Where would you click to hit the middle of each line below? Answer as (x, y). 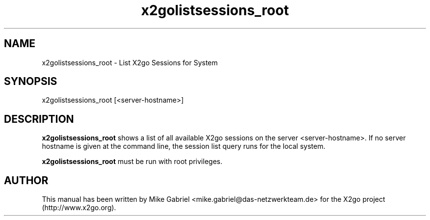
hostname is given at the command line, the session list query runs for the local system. (184, 146)
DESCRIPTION (39, 119)
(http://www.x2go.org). (79, 208)
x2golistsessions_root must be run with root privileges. (132, 162)
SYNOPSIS (31, 82)
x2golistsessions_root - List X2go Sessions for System (130, 62)
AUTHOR (26, 180)
